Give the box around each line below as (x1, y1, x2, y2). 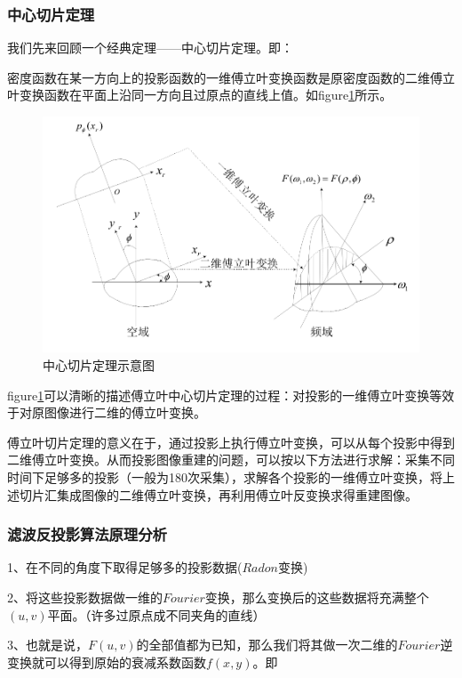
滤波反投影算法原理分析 (7, 523, 167, 545)
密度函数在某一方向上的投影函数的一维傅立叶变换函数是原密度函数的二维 (7, 68, 430, 86)
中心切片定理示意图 (43, 355, 155, 374)
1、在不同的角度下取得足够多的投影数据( (7, 558, 243, 577)
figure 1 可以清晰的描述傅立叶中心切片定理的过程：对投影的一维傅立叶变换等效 (7, 385, 455, 404)
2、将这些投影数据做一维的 (7, 587, 163, 606)
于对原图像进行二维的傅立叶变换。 (7, 403, 206, 422)
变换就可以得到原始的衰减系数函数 (7, 652, 206, 671)
